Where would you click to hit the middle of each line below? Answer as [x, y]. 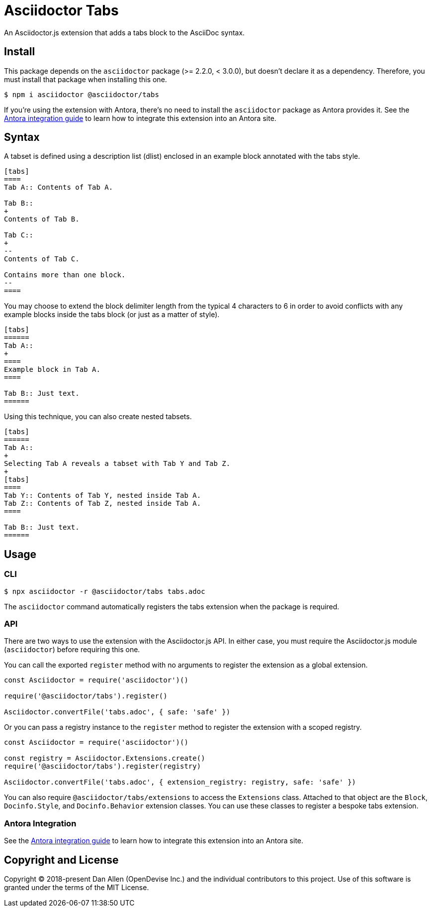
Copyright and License [61, 860]
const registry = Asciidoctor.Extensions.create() [105, 758]
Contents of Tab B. [42, 219]
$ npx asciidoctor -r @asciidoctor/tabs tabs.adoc [105, 591]
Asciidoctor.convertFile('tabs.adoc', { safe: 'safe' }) [117, 712]
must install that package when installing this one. [86, 79]
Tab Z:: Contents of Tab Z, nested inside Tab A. [103, 504]
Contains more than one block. [65, 275]
